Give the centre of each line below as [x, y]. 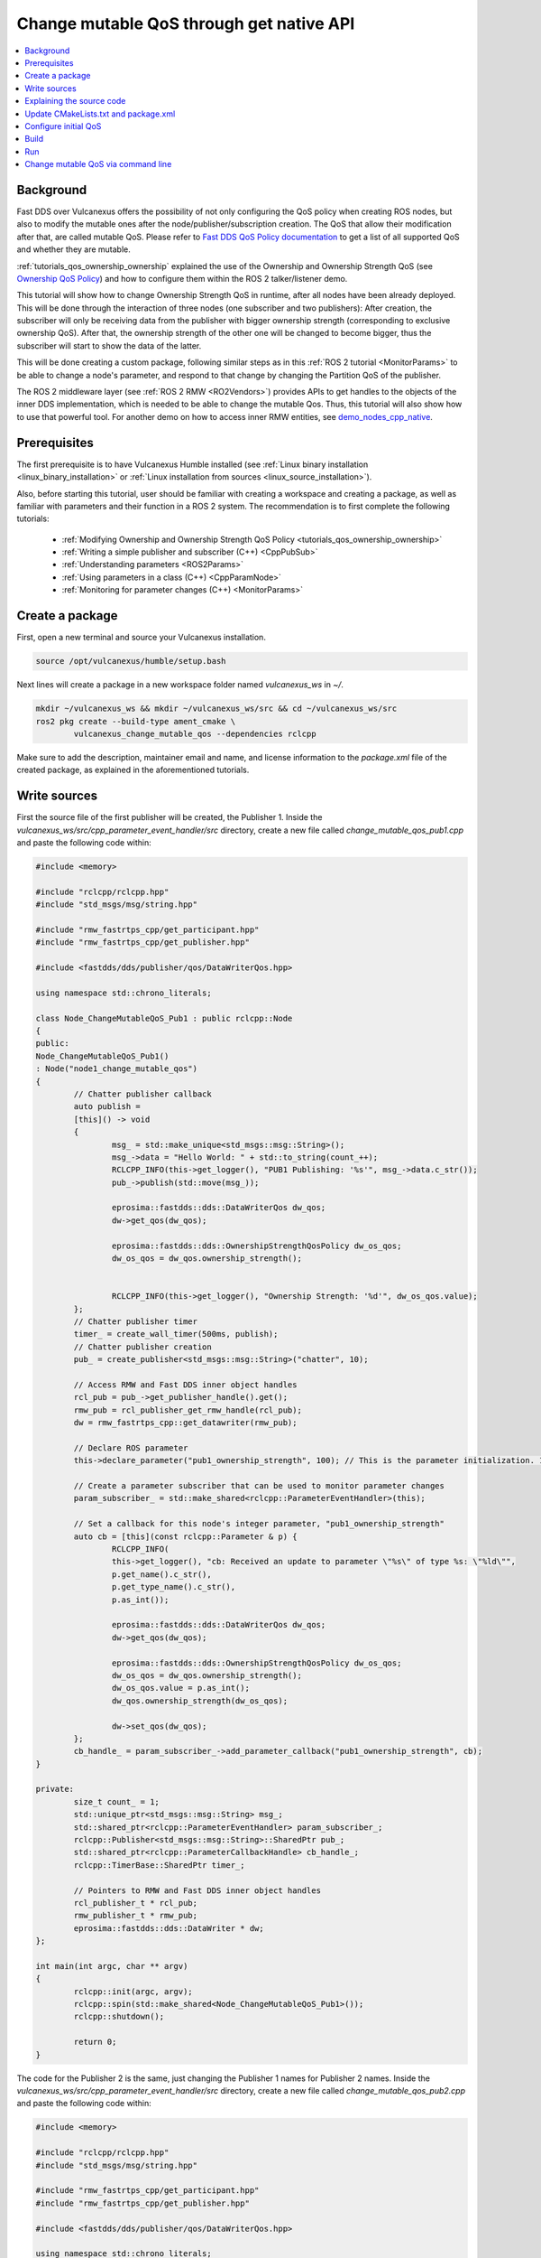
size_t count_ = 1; [116, 1801]
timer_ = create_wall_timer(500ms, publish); [176, 1334]
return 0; [95, 2042]
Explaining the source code [75, 101]
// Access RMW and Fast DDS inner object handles [185, 1385]
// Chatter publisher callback [142, 1094]
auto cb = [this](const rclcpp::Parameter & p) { [185, 1536]
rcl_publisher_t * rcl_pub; [136, 1903]
